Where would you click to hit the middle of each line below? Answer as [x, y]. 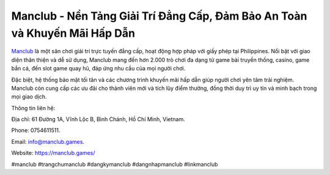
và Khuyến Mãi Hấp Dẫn [73, 33]
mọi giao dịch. [29, 97]
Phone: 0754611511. [36, 130]
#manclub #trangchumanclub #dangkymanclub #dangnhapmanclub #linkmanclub [115, 164]
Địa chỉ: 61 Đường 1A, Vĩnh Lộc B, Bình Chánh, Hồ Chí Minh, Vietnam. [98, 119]
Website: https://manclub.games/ [53, 153]
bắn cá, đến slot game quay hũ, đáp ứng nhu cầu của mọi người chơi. [98, 69]
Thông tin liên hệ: [33, 108]
